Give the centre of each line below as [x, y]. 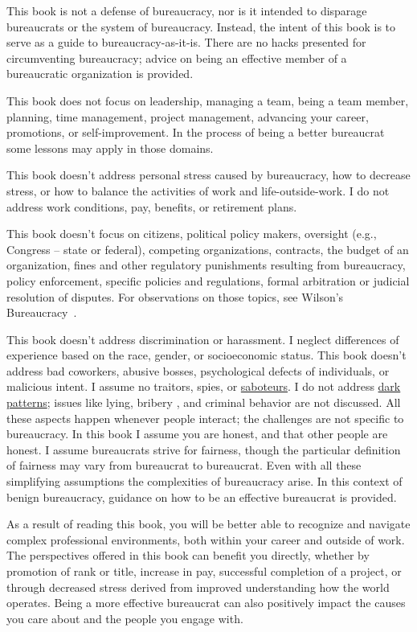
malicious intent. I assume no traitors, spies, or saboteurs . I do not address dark [204, 386]
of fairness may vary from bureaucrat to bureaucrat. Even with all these [184, 465]
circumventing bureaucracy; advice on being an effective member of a [177, 57]
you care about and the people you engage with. [125, 618]
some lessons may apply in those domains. [110, 148]
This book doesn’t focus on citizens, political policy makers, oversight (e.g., [192, 234]
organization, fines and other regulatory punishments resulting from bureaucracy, [206, 265]
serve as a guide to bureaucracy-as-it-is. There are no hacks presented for [186, 42]
